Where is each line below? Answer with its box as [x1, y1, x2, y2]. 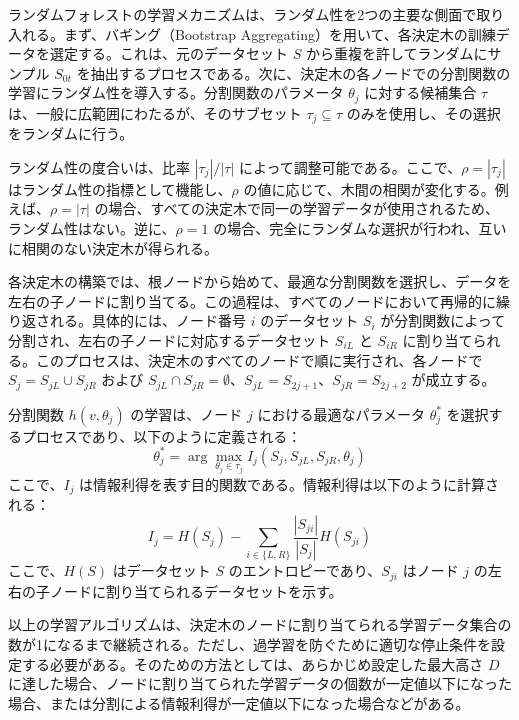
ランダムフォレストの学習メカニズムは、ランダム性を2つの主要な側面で [8, 4, 477, 24]
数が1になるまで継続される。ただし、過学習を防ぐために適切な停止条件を [8, 634, 491, 655]
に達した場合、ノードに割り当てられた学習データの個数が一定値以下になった [8, 673, 512, 694]
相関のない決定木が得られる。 [21, 237, 218, 258]
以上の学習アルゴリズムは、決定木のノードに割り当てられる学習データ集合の [8, 614, 512, 635]
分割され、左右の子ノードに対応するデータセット [8, 330, 331, 351]
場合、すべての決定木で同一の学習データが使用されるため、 [108, 198, 499, 219]
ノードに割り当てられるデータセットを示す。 [49, 580, 343, 601]
